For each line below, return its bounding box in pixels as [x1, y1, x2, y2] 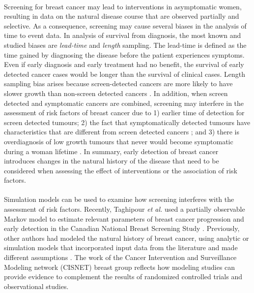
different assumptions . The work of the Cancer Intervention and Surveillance [4, 252, 237, 262]
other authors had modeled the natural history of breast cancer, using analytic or [4, 232, 249, 243]
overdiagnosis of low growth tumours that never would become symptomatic [4, 136, 233, 146]
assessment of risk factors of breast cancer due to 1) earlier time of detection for [4, 107, 245, 118]
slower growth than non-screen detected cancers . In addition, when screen [4, 88, 228, 98]
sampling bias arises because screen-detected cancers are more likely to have [4, 78, 233, 89]
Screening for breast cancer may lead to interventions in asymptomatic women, [4, 1, 242, 11]
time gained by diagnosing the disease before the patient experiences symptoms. [4, 49, 245, 60]
